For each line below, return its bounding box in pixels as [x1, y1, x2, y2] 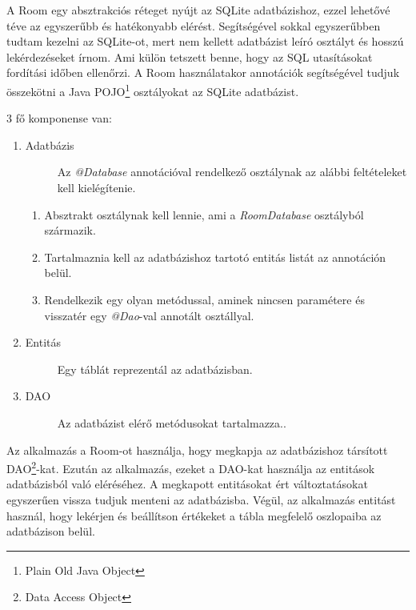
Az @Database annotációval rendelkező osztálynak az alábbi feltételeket [57, 163, 407, 180]
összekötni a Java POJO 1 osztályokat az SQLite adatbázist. [6, 80, 299, 99]
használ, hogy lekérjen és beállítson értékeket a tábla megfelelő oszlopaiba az [6, 507, 382, 524]
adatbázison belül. [6, 523, 95, 540]
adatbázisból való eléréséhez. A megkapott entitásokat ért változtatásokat [6, 476, 368, 492]
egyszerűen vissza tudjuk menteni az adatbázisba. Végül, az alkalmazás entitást [6, 491, 396, 508]
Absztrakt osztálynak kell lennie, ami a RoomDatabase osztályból [44, 206, 364, 223]
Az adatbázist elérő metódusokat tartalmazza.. [57, 414, 286, 431]
